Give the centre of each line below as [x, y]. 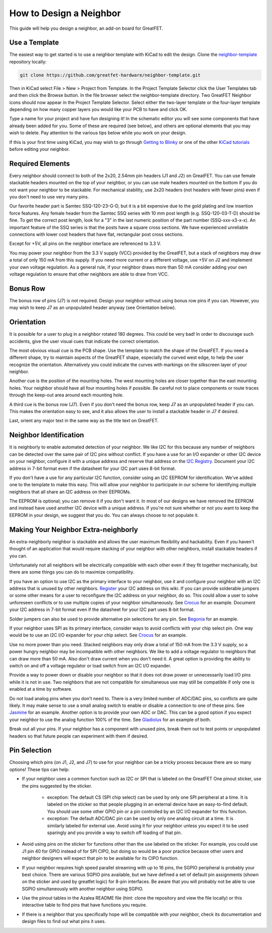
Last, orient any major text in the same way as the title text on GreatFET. [84, 421]
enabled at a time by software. [41, 689]
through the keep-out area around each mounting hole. [66, 395]
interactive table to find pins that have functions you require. [84, 905]
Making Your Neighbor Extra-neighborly [74, 529]
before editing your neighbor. [40, 149]
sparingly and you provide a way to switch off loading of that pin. [115, 833]
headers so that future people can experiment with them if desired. [79, 736]
